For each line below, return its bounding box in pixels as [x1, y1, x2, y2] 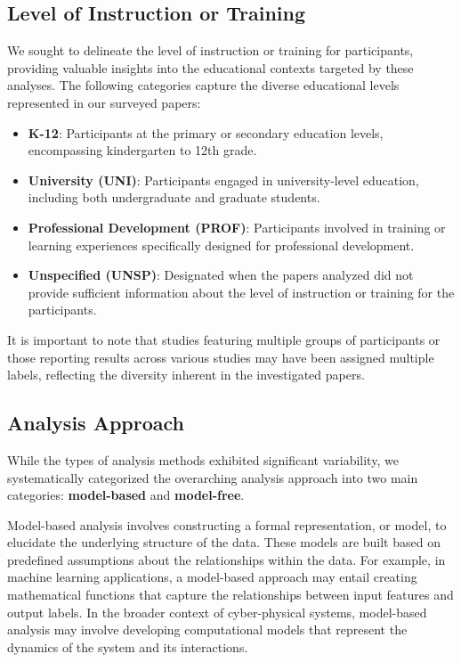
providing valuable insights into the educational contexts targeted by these [7, 58, 414, 77]
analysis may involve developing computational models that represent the [7, 620, 408, 639]
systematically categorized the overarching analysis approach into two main [7, 468, 418, 486]
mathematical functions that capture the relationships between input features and [7, 585, 454, 604]
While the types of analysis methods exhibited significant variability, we [7, 450, 399, 469]
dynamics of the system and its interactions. [7, 637, 248, 656]
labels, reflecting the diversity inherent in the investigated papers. [7, 365, 365, 384]
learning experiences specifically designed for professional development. [28, 235, 415, 254]
